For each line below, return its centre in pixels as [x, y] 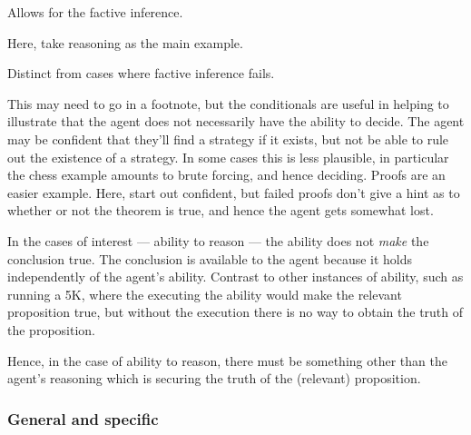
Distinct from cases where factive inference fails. [141, 73]
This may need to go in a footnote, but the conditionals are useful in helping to [228, 103]
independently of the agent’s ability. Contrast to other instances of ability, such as [235, 277]
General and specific [83, 418]
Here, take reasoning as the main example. [125, 42]
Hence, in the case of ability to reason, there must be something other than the [227, 360]
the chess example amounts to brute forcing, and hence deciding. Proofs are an [226, 175]
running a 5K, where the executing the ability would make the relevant [205, 294]
